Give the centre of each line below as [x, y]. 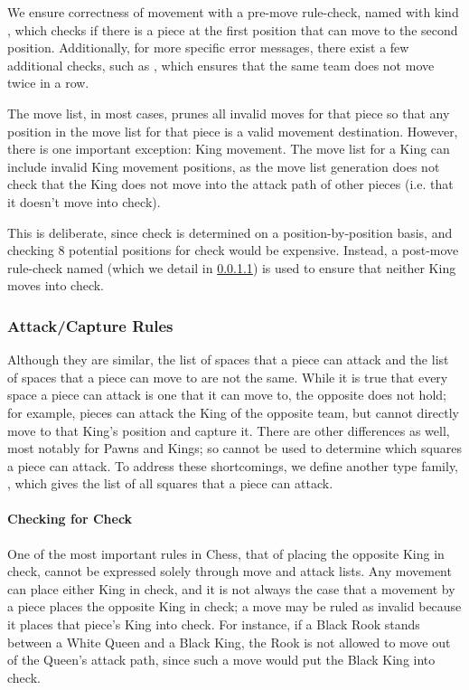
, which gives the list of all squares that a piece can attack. [170, 483]
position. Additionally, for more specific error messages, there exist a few [208, 47]
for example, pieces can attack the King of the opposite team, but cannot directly [233, 412]
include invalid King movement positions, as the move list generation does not [224, 166]
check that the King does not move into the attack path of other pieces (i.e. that [230, 184]
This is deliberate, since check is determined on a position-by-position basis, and [230, 232]
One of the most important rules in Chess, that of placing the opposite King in [226, 553]
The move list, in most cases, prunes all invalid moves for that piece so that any [229, 113]
